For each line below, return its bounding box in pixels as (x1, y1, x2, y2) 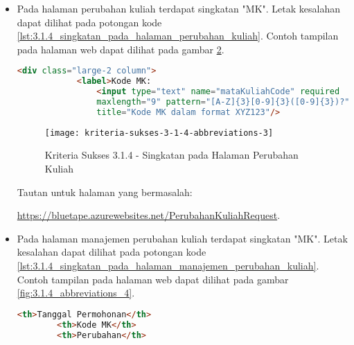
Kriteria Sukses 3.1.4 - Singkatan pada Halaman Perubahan (44, 148, 299, 162)
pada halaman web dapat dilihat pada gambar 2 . (17, 42, 224, 56)
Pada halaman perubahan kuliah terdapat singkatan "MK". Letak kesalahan (17, 1, 340, 15)
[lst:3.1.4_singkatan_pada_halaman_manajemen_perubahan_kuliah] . (17, 258, 319, 272)
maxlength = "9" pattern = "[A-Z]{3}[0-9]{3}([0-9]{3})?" (96, 97, 350, 107)
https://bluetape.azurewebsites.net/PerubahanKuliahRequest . (17, 208, 281, 222)
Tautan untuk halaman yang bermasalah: (17, 184, 193, 199)
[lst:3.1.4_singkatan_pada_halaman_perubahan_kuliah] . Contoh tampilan (17, 28, 339, 43)
